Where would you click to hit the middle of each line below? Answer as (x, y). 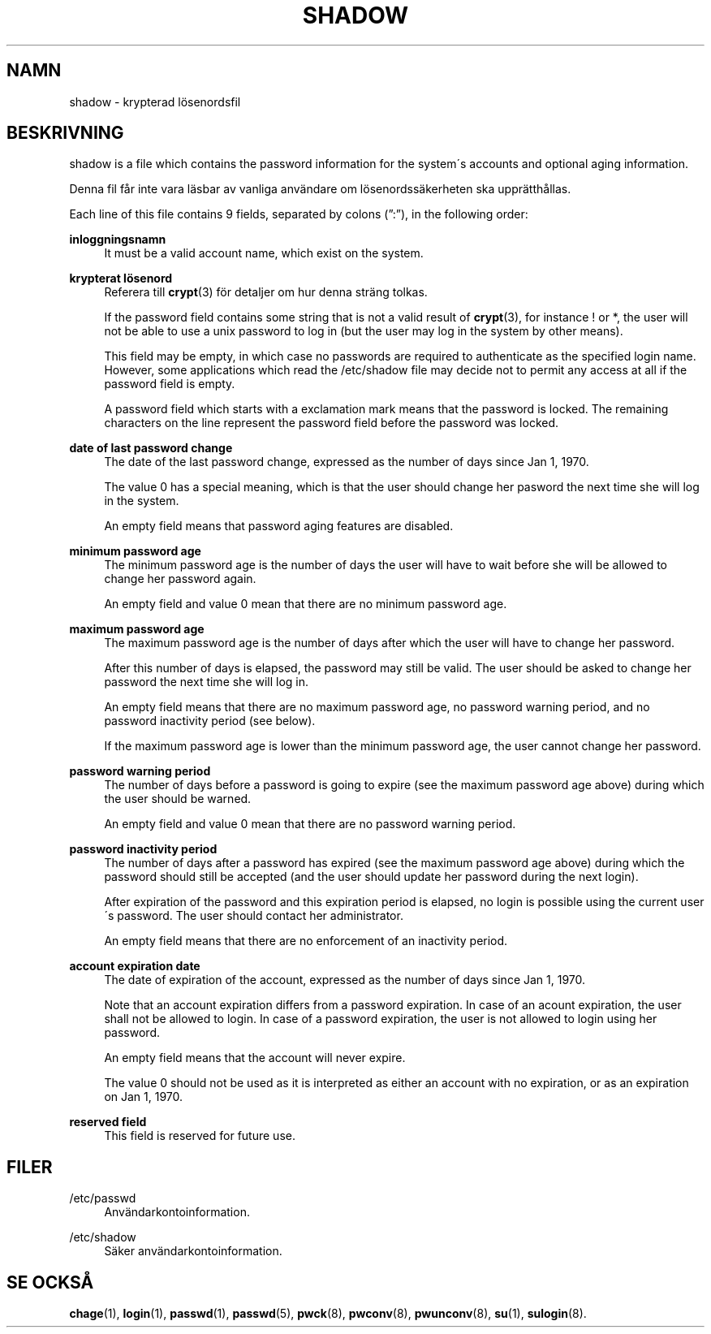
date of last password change (151, 448)
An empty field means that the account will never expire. (255, 1058)
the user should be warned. (178, 799)
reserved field (108, 1122)
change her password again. (180, 579)
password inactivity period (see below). (210, 721)
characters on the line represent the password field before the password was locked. (332, 423)
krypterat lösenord (121, 278)
